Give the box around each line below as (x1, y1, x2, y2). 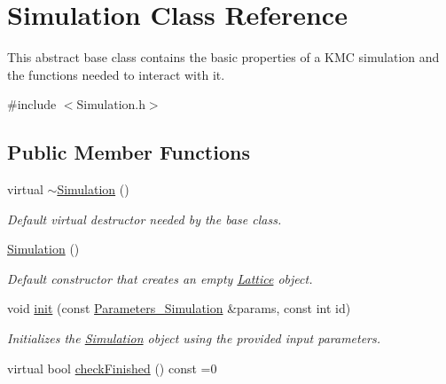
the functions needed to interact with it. (7, 65, 225, 83)
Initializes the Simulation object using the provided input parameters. (7, 329, 381, 348)
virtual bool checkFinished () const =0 (7, 358, 217, 377)
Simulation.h (76, 95, 145, 114)
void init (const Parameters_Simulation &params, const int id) (7, 299, 351, 317)
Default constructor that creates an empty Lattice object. (7, 269, 313, 287)
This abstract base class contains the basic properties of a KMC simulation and (7, 48, 440, 67)
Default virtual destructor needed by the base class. (7, 209, 282, 228)
